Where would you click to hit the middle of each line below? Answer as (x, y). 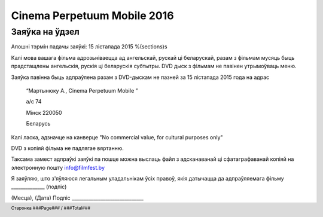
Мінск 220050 (44, 112)
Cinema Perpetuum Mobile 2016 (92, 16)
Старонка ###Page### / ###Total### (51, 208)
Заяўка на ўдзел (45, 32)
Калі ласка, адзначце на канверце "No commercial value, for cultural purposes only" (117, 137)
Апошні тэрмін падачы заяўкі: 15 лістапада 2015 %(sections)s (89, 47)
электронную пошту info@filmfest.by (58, 167)
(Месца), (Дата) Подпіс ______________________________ (77, 198)
